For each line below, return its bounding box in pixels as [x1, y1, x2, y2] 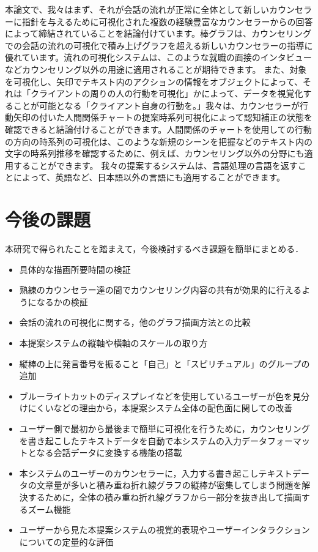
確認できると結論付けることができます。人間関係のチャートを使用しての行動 [5, 122, 312, 135]
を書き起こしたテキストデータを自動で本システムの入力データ [19, 434, 267, 447]
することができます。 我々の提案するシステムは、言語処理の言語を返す [13, 159, 298, 171]
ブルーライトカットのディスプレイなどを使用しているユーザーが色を [19, 389, 293, 402]
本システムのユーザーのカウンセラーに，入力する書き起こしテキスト [19, 466, 292, 479]
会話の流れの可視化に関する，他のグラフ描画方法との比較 [19, 316, 251, 329]
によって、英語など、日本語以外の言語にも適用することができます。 [13, 171, 286, 184]
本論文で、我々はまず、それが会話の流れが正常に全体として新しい [5, 3, 270, 15]
